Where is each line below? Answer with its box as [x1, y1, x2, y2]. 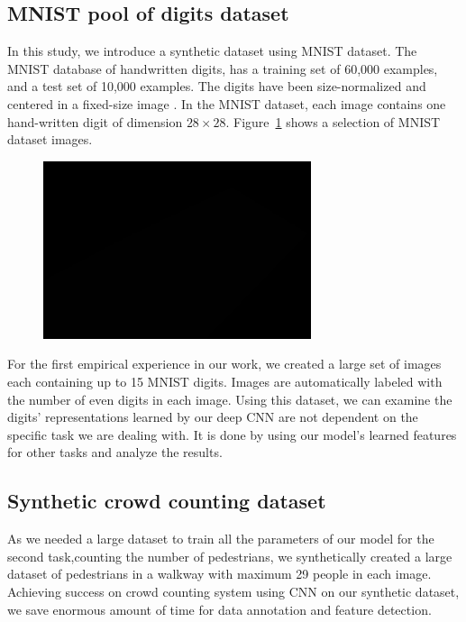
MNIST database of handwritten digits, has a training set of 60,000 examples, [7, 59, 438, 78]
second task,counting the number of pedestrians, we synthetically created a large [7, 546, 452, 565]
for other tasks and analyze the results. [7, 443, 223, 462]
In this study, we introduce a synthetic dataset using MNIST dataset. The [7, 41, 417, 60]
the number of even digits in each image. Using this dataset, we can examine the [7, 389, 452, 408]
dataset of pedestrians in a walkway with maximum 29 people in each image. [7, 564, 432, 583]
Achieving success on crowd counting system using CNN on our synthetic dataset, [7, 581, 460, 600]
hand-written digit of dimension [7, 112, 183, 131]
